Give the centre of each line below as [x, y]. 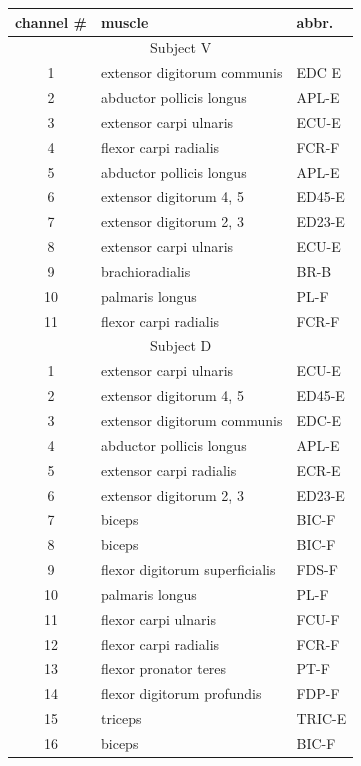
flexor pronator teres [164, 668]
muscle [125, 21]
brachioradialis [146, 270]
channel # [51, 21]
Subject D [180, 345]
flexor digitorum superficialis [188, 569]
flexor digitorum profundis [181, 693]
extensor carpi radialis [169, 469]
